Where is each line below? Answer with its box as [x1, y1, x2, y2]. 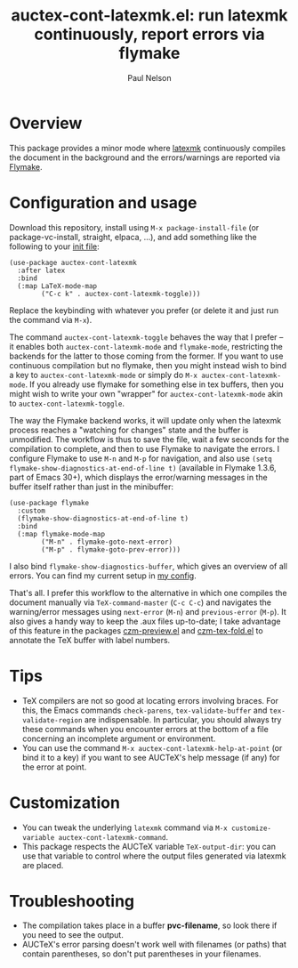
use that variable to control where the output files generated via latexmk [21, 851, 286, 861]
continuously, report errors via [34, 24, 265, 44]
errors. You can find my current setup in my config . [9, 570, 197, 581]
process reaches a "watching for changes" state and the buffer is [9, 424, 249, 435]
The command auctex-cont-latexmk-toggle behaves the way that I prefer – [9, 331, 284, 343]
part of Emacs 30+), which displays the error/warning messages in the [9, 472, 269, 482]
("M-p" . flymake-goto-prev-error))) [41, 544, 181, 554]
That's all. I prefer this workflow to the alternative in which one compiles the [9, 587, 287, 598]
